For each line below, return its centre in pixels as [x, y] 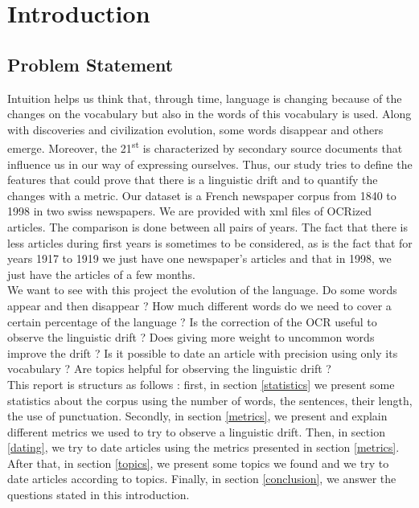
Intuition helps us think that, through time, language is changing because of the [205, 98]
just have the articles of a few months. [101, 274]
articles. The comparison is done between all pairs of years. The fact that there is [207, 226]
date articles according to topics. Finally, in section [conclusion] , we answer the [202, 479]
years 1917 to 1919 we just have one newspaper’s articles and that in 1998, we [199, 258]
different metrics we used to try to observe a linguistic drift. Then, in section [196, 431]
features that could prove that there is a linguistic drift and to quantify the [193, 180]
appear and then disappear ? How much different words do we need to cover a [199, 305]
